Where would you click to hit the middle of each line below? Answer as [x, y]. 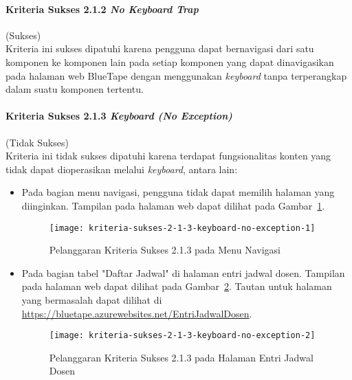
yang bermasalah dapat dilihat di [92, 299]
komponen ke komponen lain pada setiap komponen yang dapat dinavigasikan [170, 62]
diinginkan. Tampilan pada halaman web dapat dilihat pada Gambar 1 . [173, 205]
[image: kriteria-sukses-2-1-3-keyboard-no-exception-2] [182, 336]
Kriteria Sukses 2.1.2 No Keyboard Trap [102, 9]
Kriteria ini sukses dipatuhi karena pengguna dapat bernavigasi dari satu [160, 48]
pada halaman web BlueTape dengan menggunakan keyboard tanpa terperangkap [176, 75]
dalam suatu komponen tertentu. [75, 89]
